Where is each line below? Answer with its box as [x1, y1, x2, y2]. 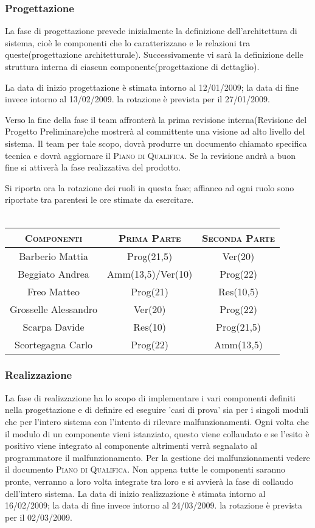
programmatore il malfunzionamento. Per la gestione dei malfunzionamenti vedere [5, 451, 310, 463]
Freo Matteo [27, 284, 80, 298]
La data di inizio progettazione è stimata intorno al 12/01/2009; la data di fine [5, 80, 299, 93]
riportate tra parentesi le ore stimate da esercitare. [5, 193, 194, 206]
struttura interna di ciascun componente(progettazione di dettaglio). [5, 60, 260, 72]
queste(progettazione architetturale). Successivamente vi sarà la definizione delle [5, 48, 303, 61]
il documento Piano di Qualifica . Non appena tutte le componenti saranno [5, 463, 286, 476]
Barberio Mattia [19, 248, 88, 263]
